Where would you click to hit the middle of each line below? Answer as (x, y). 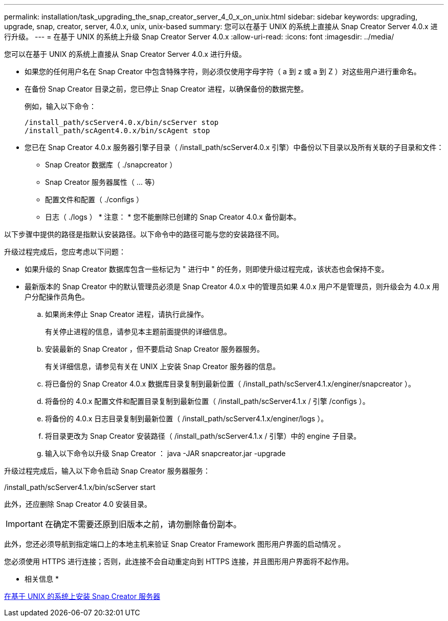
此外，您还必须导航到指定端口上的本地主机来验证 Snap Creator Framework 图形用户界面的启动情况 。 (175, 544)
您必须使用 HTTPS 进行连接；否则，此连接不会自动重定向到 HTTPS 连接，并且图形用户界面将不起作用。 (179, 561)
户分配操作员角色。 (57, 297)
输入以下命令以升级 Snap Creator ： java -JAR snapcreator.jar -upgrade (165, 453)
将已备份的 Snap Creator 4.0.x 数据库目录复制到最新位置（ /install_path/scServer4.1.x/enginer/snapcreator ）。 (230, 384)
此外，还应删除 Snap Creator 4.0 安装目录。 (78, 504)
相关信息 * (42, 579)
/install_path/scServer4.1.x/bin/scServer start (80, 487)
